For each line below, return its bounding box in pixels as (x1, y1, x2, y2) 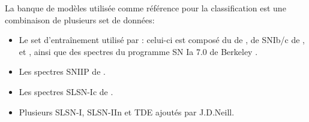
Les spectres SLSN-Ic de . (19, 85, 113, 97)
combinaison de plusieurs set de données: (5, 13, 155, 26)
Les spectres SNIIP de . (19, 65, 106, 78)
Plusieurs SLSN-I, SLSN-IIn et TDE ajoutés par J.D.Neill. (19, 105, 235, 118)
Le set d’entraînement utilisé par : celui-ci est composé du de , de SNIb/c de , (19, 33, 305, 46)
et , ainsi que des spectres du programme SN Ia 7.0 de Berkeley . (19, 45, 258, 57)
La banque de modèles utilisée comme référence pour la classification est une (5, 2, 286, 14)
